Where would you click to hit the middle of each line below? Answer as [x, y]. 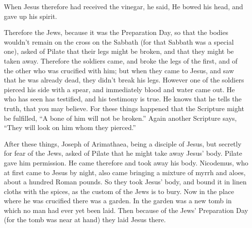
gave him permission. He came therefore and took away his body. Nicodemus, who [126, 162]
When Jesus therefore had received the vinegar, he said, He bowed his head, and [124, 6]
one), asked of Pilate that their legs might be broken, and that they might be [119, 51]
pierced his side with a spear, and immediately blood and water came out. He [119, 89]
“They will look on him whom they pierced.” [70, 127]
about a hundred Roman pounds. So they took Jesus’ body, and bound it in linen [125, 182]
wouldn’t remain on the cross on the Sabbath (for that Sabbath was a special [119, 41]
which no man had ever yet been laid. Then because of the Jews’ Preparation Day [126, 210]
